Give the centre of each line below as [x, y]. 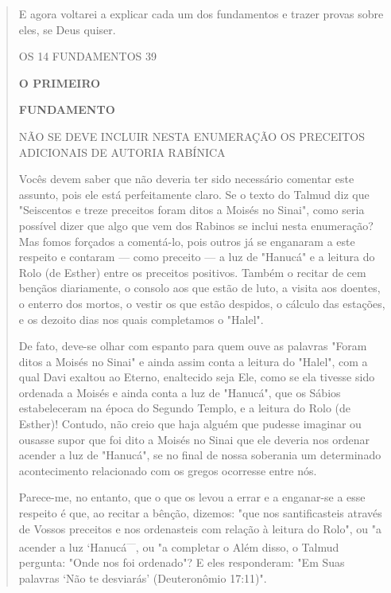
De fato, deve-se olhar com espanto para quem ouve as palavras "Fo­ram [193, 346]
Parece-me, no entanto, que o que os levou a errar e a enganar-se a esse [192, 497]
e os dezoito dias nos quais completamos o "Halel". [141, 319]
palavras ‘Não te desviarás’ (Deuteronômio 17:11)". [143, 578]
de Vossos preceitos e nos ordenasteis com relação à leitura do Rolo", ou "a [200, 528]
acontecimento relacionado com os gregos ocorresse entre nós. [168, 470]
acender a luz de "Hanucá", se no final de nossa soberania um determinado [200, 455]
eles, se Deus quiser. [67, 29]
